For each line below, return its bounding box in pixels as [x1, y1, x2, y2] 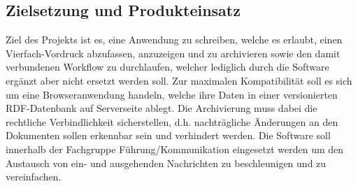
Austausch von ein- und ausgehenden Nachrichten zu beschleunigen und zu [6, 155, 327, 170]
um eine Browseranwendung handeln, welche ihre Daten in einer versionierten [6, 87, 338, 101]
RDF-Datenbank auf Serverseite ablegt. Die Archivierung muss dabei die [6, 101, 317, 115]
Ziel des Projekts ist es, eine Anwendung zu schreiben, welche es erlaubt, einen [6, 32, 343, 47]
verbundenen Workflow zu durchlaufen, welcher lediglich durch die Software [6, 59, 329, 74]
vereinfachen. [6, 169, 62, 184]
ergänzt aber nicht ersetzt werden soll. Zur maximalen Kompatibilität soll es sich [6, 73, 352, 87]
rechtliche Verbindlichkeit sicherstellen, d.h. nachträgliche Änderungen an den [6, 114, 338, 129]
